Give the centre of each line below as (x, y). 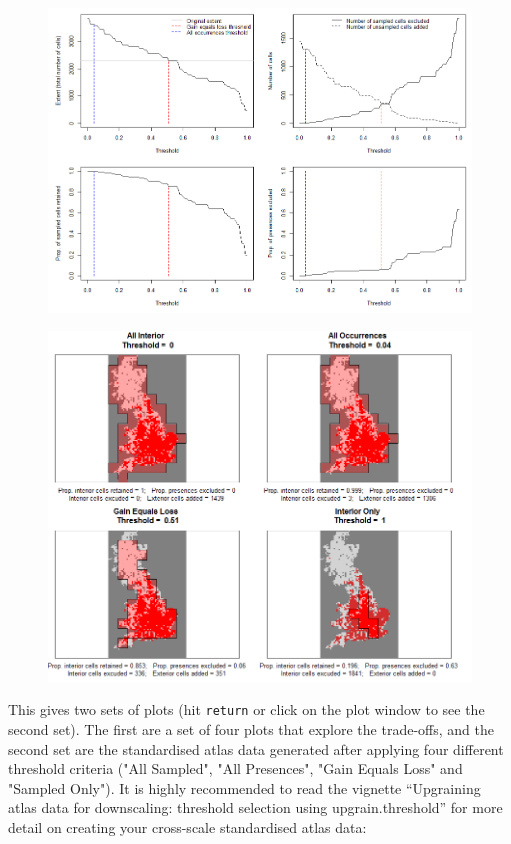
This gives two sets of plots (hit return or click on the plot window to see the (246, 709)
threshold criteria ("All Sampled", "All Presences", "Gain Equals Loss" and (235, 768)
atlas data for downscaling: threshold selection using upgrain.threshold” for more (255, 807)
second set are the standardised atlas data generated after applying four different (256, 748)
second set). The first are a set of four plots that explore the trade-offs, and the (251, 728)
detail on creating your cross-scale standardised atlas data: (187, 826)
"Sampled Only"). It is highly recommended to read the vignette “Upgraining (244, 787)
